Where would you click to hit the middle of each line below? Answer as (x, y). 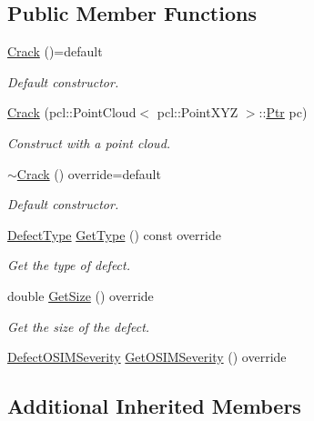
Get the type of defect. (69, 265)
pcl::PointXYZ (198, 112)
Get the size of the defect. (79, 326)
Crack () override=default (89, 173)
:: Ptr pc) (283, 112)
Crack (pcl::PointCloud (72, 112)
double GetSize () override (81, 295)
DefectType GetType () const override (114, 234)
